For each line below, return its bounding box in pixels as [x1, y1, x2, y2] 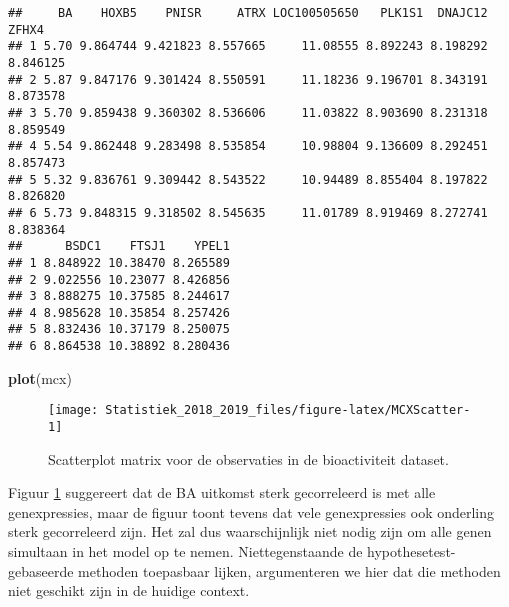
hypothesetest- [367, 541, 456, 562]
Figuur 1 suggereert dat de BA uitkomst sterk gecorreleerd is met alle [8, 482, 436, 503]
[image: [48, 403, 99, 418]
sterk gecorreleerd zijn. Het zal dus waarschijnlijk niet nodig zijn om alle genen [8, 521, 492, 542]
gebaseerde [8, 560, 74, 581]
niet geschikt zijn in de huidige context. [8, 580, 250, 601]
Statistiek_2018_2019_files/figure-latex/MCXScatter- [105, 403, 471, 418]
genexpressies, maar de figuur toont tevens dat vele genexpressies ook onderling [8, 501, 495, 522]
